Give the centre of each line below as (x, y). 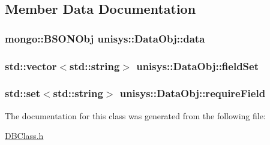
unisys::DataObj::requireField (193, 93)
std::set (22, 93)
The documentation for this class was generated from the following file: (135, 115)
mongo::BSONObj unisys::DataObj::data (105, 38)
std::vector (31, 66)
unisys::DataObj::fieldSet (198, 66)
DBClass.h (24, 136)
